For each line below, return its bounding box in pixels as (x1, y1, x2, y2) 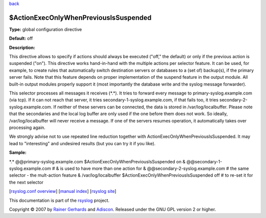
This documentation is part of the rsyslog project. (9, 197, 110, 203)
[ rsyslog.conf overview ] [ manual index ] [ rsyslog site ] (9, 188, 117, 194)
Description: (9, 44, 35, 50)
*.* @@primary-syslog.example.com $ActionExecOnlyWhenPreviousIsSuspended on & (9, 158, 186, 164)
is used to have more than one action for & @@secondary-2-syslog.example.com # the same (60, 165, 249, 171)
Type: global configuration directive (9, 26, 82, 32)
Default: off (9, 35, 33, 41)
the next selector (9, 179, 44, 185)
